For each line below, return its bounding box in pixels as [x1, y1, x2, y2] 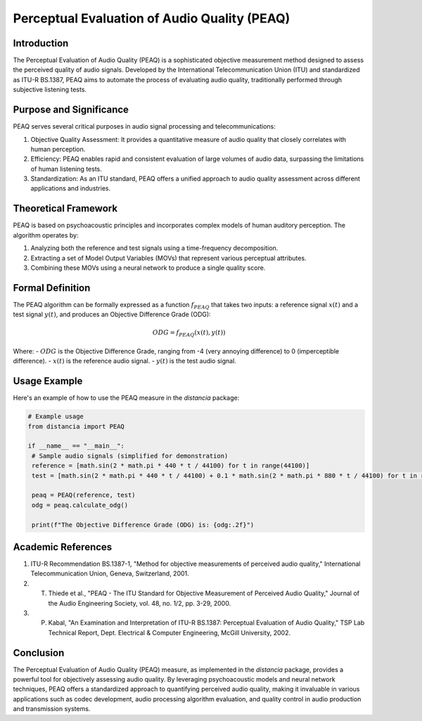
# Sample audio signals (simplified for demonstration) [32, 452, 229, 460]
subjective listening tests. [13, 85, 87, 94]
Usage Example [13, 375, 83, 387]
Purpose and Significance [13, 104, 129, 116]
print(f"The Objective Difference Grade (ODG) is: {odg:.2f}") [32, 521, 255, 528]
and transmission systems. [13, 705, 91, 713]
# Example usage [27, 413, 84, 421]
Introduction [13, 37, 69, 49]
